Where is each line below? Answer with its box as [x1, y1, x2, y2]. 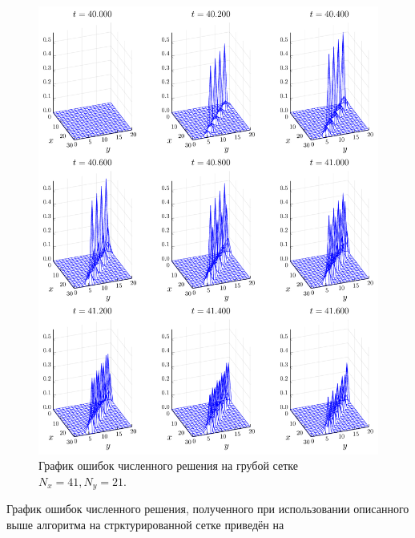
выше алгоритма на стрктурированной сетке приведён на [6, 516, 284, 533]
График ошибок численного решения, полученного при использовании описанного [6, 500, 409, 517]
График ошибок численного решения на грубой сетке [38, 457, 298, 474]
